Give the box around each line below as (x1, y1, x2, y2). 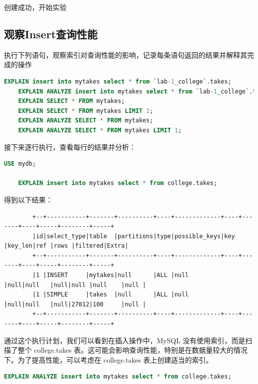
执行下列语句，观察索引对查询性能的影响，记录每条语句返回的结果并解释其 (4, 49, 247, 60)
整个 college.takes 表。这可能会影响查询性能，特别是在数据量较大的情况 (17, 345, 248, 355)
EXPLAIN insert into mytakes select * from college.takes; (18, 180, 217, 187)
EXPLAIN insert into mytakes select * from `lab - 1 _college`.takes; (4, 78, 232, 85)
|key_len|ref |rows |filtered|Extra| (4, 242, 129, 250)
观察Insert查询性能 (4, 26, 98, 41)
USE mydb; (4, 160, 36, 168)
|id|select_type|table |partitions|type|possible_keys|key (32, 232, 235, 240)
